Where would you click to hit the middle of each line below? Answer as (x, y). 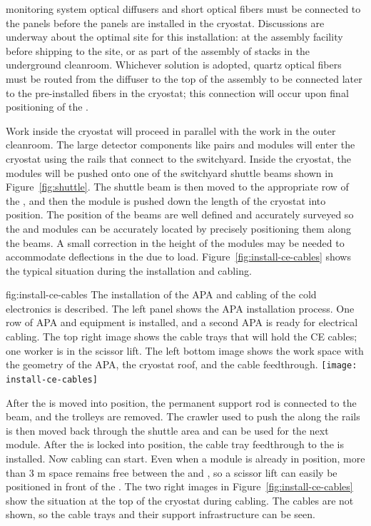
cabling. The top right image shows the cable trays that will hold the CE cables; (182, 337)
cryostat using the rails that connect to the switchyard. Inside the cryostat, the (178, 158)
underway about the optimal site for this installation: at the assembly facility (174, 37)
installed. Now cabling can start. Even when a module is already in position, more (185, 458)
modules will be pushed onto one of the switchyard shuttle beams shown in (169, 172)
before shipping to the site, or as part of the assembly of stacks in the (158, 50)
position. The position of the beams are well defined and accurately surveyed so (180, 214)
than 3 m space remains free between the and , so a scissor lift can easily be (172, 472)
